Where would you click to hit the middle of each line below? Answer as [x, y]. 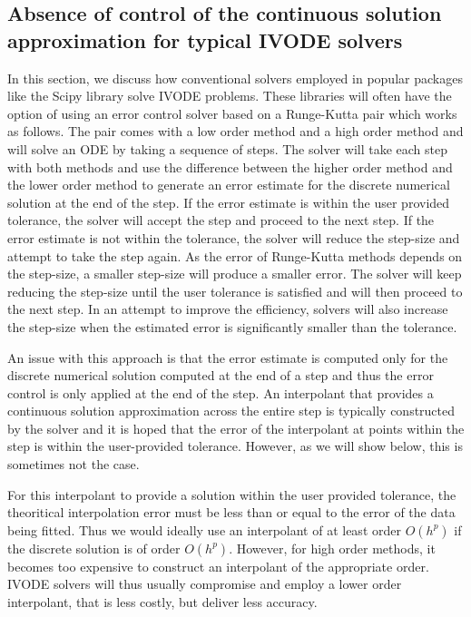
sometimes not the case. [74, 464]
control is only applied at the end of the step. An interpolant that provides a [221, 392]
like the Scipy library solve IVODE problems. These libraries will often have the [230, 96]
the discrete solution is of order [94, 548]
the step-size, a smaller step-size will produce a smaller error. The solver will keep [235, 274]
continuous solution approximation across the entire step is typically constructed [231, 411]
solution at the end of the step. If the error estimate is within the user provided [229, 202]
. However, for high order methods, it [332, 548]
